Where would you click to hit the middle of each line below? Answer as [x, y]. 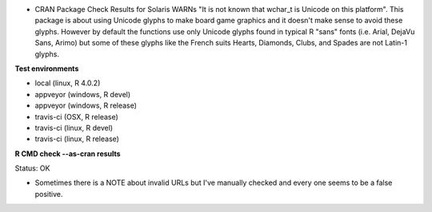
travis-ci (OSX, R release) [77, 116]
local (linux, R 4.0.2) [68, 83]
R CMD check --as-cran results [68, 153]
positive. [49, 194]
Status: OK [32, 168]
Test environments [47, 69]
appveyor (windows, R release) [86, 106]
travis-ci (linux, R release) [77, 139]
